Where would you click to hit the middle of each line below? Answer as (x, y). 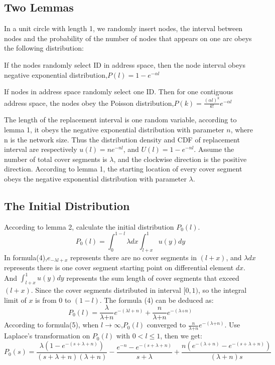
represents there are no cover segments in (133, 257)
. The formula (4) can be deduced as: (157, 300)
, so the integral (223, 290)
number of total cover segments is (56, 159)
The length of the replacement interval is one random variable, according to (120, 120)
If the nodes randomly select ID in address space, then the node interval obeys (125, 64)
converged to (166, 325)
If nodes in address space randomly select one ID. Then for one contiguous (119, 92)
